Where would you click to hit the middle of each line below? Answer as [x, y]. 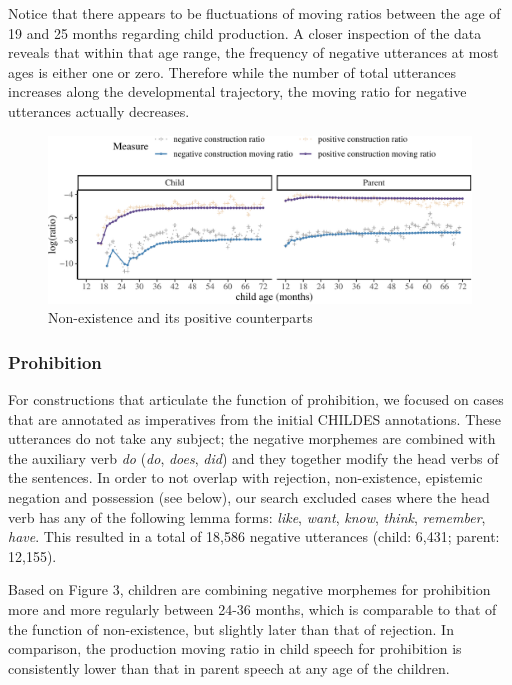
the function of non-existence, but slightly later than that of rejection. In [231, 628]
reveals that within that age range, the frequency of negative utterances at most [253, 52]
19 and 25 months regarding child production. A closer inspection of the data [245, 32]
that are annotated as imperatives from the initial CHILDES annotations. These [254, 418]
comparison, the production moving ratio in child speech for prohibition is [235, 648]
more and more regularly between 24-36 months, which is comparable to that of [252, 609]
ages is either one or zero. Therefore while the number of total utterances [232, 71]
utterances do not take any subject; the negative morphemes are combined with [252, 438]
